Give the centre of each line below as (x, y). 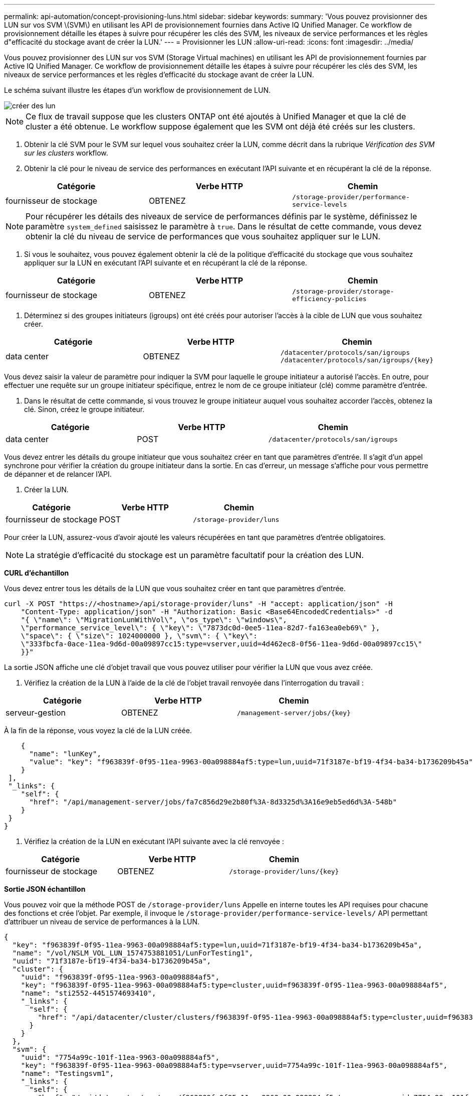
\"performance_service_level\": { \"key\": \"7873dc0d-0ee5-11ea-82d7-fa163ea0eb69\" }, (200, 628)
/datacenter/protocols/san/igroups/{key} (357, 360)
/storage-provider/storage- (343, 291)
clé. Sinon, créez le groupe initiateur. (84, 409)
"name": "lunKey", (65, 754)
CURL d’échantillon (37, 573)
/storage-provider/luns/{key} (284, 871)
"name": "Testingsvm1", (67, 1073)
